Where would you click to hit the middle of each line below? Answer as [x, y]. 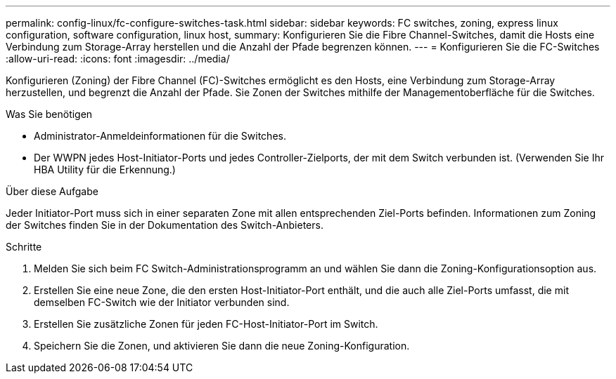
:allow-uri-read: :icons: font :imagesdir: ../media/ [118, 59]
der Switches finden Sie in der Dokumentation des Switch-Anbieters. [165, 225]
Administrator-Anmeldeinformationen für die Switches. [160, 136]
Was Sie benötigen [49, 114]
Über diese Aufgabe [52, 191]
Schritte [24, 247]
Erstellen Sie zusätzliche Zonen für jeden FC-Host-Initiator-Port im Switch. [206, 324]
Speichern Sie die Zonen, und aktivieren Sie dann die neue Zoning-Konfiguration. [222, 346]
